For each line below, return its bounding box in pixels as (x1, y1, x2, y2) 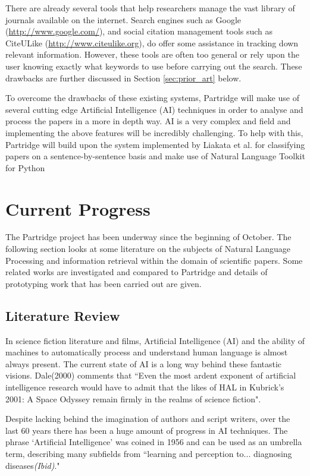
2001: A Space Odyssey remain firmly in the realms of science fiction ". (5, 392, 261, 405)
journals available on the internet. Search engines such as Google (5, 13, 242, 26)
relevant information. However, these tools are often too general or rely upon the (5, 48, 299, 61)
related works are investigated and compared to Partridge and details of (5, 266, 268, 278)
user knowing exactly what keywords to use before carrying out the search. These (5, 59, 302, 72)
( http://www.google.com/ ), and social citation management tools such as (5, 25, 273, 37)
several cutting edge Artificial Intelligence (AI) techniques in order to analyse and (5, 103, 303, 115)
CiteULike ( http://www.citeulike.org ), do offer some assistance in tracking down (5, 36, 299, 49)
